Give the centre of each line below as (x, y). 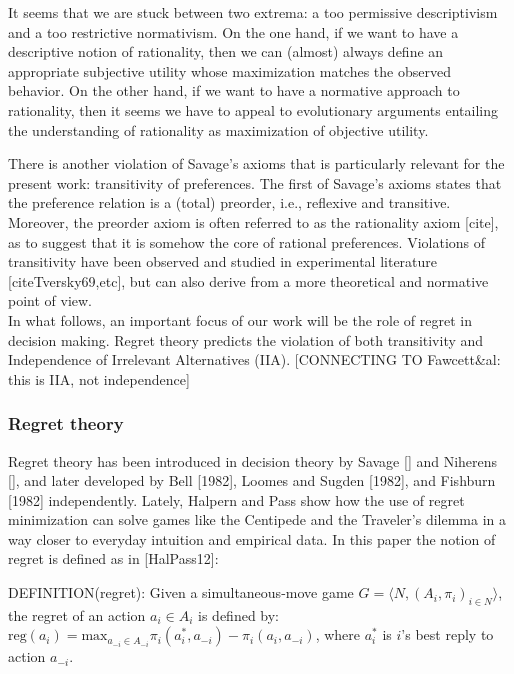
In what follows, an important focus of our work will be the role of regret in (240, 319)
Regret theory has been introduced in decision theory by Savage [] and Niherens (253, 460)
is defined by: (238, 614)
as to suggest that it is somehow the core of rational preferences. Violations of (247, 241)
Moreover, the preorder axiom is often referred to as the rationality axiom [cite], (253, 221)
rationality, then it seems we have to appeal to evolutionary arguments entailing (253, 109)
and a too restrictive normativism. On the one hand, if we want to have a (233, 31)
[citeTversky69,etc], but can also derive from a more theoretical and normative (248, 280)
